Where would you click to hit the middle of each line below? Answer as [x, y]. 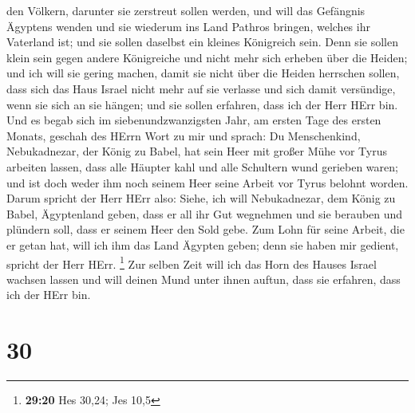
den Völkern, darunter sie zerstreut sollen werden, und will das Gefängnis [186, 10]
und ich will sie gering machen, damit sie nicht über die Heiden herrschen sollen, [203, 73]
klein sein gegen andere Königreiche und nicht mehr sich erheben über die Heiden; [207, 57]
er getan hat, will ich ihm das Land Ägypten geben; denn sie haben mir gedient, [203, 244]
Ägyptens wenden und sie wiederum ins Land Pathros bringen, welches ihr [188, 26]
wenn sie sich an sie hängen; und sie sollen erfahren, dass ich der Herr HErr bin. [202, 104]
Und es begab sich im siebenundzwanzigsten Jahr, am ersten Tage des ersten [194, 120]
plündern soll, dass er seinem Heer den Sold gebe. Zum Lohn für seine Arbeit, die [206, 229]
